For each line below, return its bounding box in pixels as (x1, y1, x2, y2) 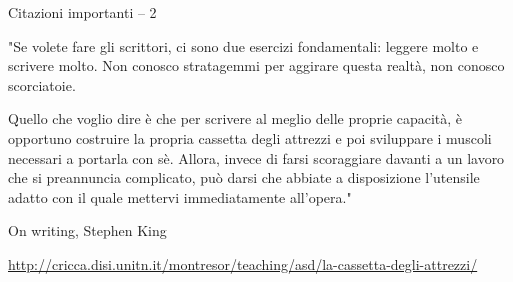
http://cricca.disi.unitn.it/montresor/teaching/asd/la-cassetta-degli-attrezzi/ (8, 253, 478, 274)
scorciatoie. (8, 74, 76, 95)
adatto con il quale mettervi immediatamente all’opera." (8, 186, 352, 207)
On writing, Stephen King (8, 220, 167, 241)
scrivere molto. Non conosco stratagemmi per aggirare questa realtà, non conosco (8, 55, 505, 76)
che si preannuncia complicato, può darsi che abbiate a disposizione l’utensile (8, 167, 480, 188)
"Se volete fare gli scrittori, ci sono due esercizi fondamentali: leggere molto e (8, 35, 479, 56)
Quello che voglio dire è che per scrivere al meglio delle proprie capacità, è (8, 108, 463, 129)
